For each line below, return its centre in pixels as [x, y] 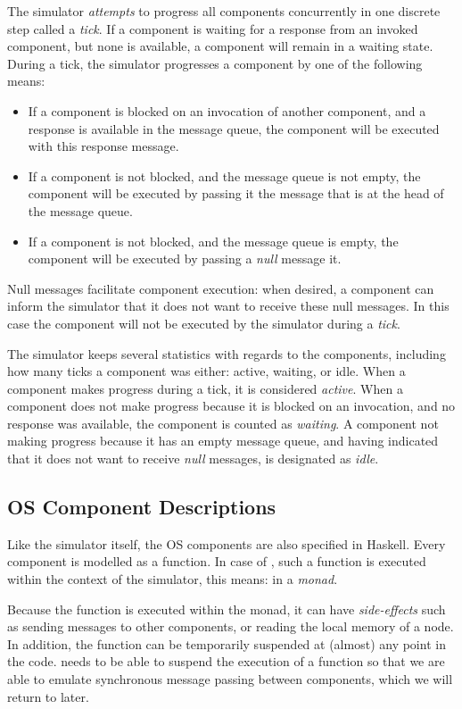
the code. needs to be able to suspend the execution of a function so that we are [226, 661]
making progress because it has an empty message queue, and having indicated [223, 441]
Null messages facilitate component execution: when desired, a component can [221, 288]
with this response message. [103, 146]
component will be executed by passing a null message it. [185, 259]
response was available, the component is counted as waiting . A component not [223, 423]
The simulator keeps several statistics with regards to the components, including [227, 353]
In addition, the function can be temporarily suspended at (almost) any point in [227, 643]
